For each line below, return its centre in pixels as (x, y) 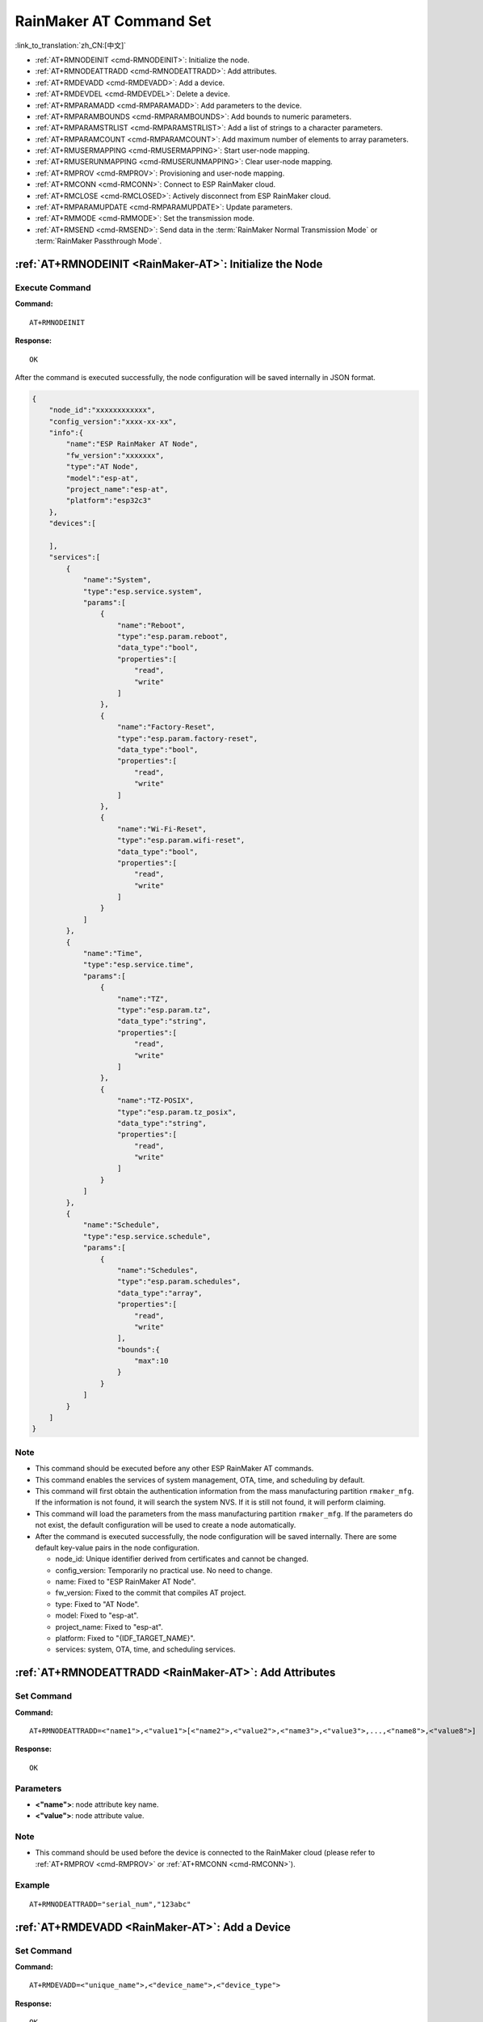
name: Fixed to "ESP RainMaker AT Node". (126, 1582)
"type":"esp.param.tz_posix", (177, 1112)
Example (32, 1885)
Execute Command (53, 287)
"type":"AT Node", (102, 467)
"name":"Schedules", (158, 1270)
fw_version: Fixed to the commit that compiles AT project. (151, 1593)
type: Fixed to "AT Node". (97, 1604)
